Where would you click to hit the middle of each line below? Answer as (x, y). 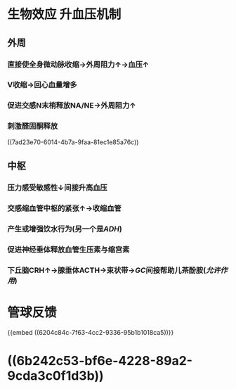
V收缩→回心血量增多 (42, 85)
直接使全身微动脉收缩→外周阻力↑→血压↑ (78, 64)
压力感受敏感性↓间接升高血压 (57, 187)
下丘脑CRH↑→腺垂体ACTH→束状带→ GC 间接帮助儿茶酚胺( (107, 270)
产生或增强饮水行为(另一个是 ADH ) (65, 229)
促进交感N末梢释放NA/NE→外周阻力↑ (72, 106)
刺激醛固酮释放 (33, 126)
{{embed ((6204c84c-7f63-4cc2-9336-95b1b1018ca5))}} (91, 332)
